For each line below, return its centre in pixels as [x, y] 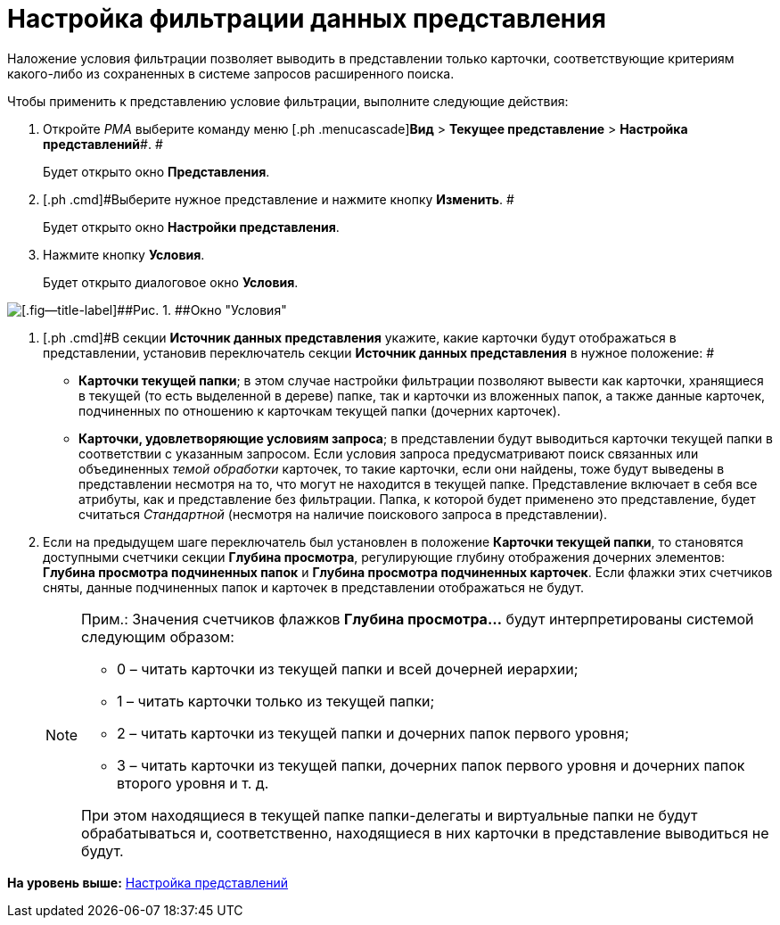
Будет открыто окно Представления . [156, 171]
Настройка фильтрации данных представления [307, 19]
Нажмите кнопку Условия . [124, 254]
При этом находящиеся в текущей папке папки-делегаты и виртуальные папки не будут [390, 815]
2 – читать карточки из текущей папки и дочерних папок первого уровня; [373, 733]
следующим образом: [158, 636]
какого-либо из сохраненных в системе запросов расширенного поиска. [231, 73]
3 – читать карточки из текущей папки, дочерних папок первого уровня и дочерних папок [431, 765]
